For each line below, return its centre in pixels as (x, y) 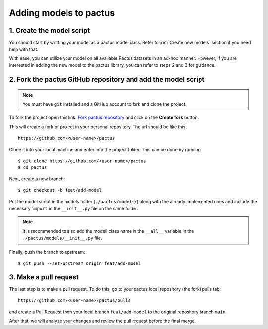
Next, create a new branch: (37, 179)
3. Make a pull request (44, 277)
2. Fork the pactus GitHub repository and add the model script (107, 80)
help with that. (24, 49)
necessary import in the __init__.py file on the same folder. (74, 208)
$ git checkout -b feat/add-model (60, 190)
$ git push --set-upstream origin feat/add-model (80, 263)
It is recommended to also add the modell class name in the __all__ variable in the (108, 231)
